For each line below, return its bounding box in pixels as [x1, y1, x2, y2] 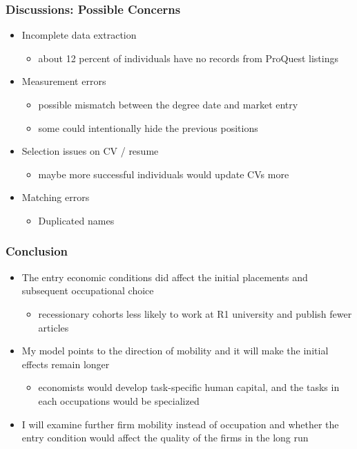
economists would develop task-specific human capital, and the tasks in [38, 380, 340, 394]
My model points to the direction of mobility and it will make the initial [21, 343, 329, 358]
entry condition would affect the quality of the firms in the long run [21, 430, 309, 445]
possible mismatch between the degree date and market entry [38, 97, 298, 111]
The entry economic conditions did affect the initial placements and [21, 269, 308, 284]
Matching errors [21, 190, 90, 204]
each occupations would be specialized [38, 393, 200, 408]
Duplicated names [38, 213, 115, 227]
